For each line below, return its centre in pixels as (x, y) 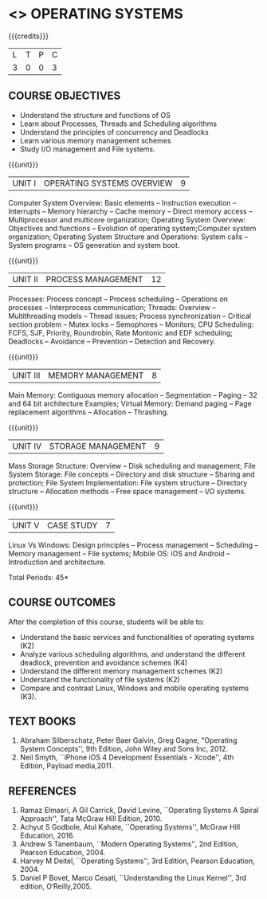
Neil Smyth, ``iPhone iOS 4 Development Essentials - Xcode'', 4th (127, 757)
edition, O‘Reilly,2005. (56, 886)
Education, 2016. (47, 836)
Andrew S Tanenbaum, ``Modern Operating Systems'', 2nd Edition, (129, 844)
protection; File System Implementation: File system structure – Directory (128, 482)
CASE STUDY (72, 525)
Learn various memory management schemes (95, 140)
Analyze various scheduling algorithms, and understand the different (132, 654)
